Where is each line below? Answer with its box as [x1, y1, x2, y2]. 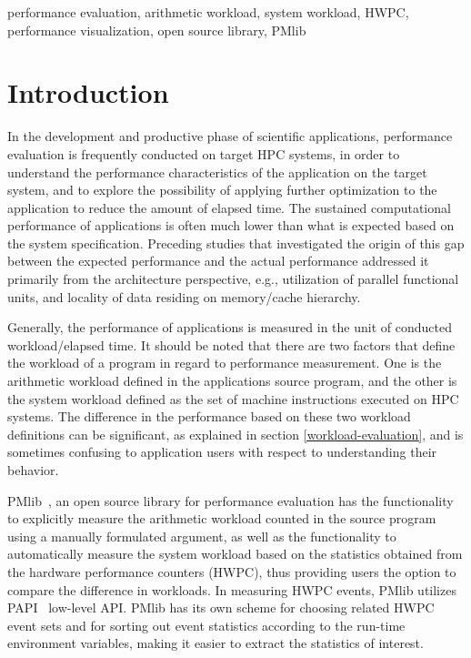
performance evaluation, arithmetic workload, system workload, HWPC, [7, 3, 409, 21]
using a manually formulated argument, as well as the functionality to [7, 526, 396, 545]
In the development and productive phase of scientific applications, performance [7, 127, 453, 146]
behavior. [7, 461, 59, 479]
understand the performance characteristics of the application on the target [7, 162, 427, 181]
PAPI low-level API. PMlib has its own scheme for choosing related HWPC [7, 598, 435, 617]
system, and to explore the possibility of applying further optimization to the [7, 180, 437, 199]
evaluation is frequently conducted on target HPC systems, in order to [7, 144, 400, 163]
